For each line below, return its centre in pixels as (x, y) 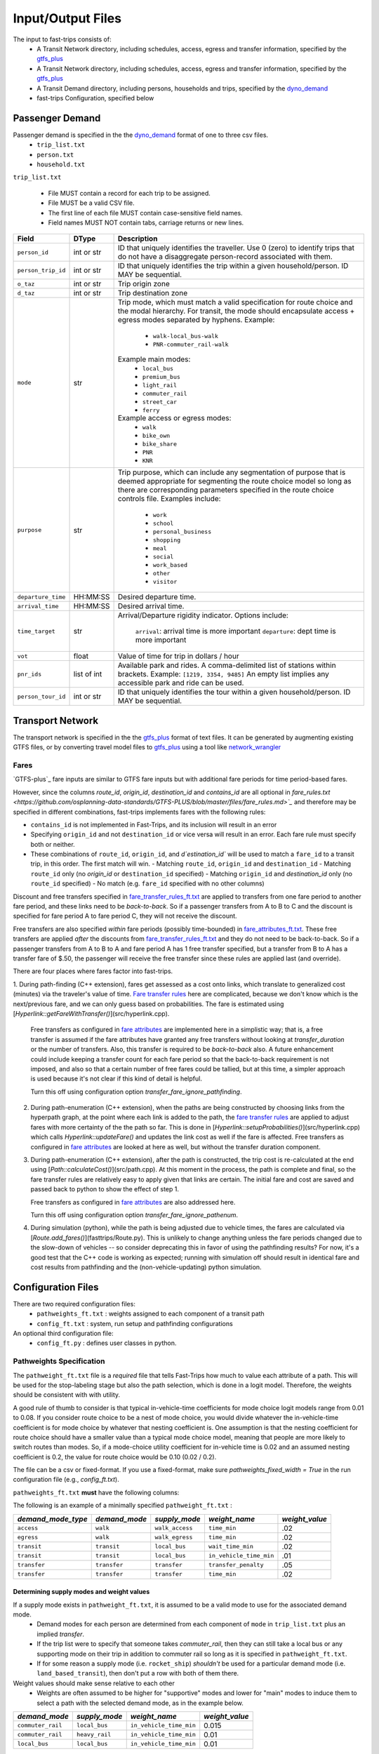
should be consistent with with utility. (67, 1395)
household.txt (61, 164)
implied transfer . (60, 1634)
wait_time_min (231, 1547)
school (163, 524)
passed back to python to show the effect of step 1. (105, 1189)
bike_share (159, 444)
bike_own (156, 436)
